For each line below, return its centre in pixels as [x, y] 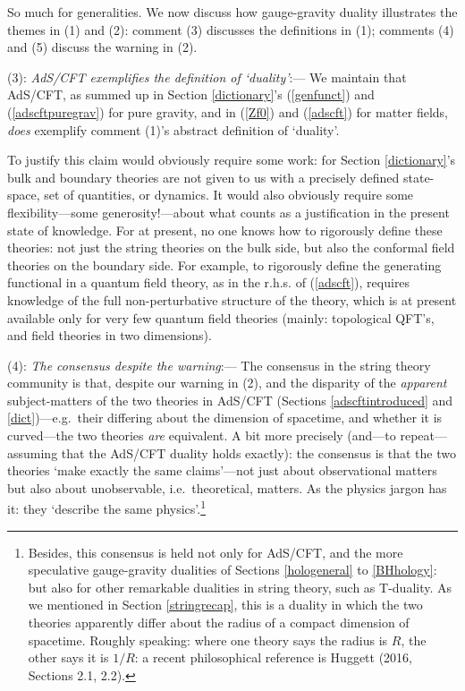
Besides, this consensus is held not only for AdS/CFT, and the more [216, 552]
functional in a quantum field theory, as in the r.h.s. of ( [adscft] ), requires [209, 282]
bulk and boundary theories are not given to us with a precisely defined [203, 177]
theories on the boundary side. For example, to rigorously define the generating [224, 264]
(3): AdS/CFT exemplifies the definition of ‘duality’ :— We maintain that [207, 77]
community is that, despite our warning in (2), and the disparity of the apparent [227, 383]
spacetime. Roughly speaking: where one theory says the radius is [208, 640]
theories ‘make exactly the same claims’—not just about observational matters [222, 470]
